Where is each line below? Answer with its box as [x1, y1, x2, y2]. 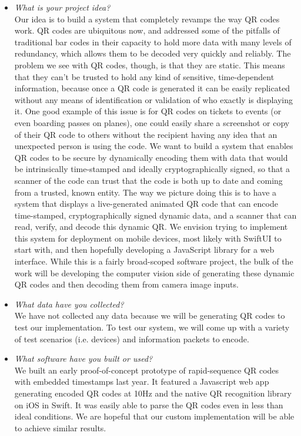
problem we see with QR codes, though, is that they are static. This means [14, 58, 285, 71]
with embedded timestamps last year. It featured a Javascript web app [14, 375, 269, 388]
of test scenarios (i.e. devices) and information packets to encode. [14, 332, 249, 345]
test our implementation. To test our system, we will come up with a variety [14, 321, 290, 333]
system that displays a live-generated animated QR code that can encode [14, 197, 278, 210]
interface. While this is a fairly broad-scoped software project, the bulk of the [14, 255, 293, 267]
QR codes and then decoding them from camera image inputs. [14, 278, 239, 290]
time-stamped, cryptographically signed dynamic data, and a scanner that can [14, 209, 297, 221]
